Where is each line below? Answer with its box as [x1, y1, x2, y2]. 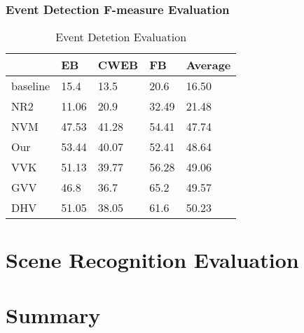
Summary [6, 300, 101, 329]
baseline [11, 78, 50, 94]
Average [186, 57, 231, 73]
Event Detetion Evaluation [55, 29, 187, 45]
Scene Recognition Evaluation [6, 246, 299, 274]
